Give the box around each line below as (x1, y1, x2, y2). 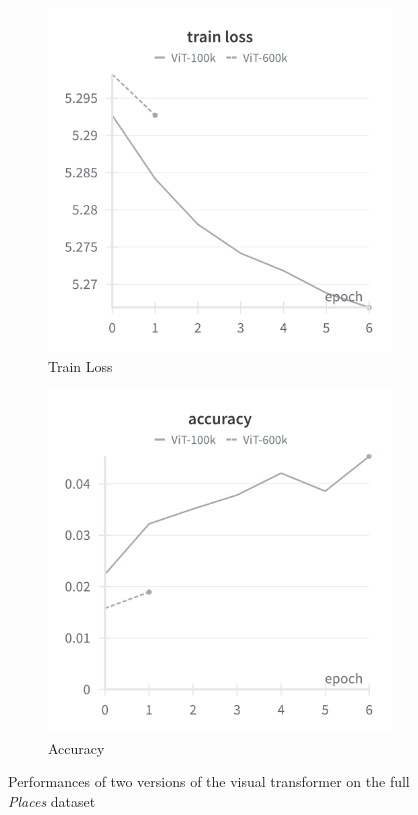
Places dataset (8, 790, 96, 811)
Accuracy (48, 737, 105, 758)
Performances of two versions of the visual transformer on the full (8, 771, 410, 792)
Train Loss (48, 355, 113, 376)
